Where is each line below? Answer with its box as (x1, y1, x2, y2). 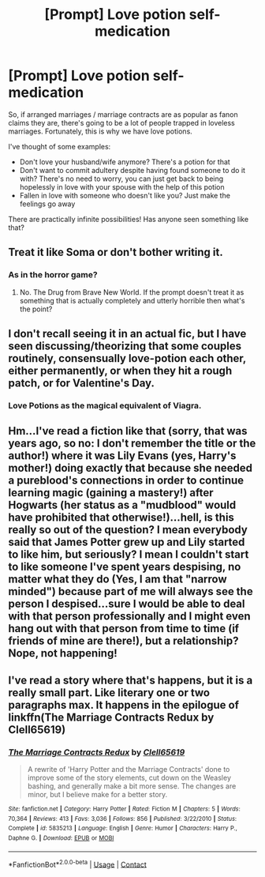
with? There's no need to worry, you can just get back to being (19, 174, 224, 183)
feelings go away (19, 199, 76, 209)
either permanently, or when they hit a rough (8, 364, 233, 378)
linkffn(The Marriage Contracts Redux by (8, 710, 215, 724)
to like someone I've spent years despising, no (8, 560, 241, 574)
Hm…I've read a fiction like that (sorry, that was (8, 424, 248, 438)
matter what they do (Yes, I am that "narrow (8, 573, 227, 586)
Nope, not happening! (8, 646, 118, 661)
